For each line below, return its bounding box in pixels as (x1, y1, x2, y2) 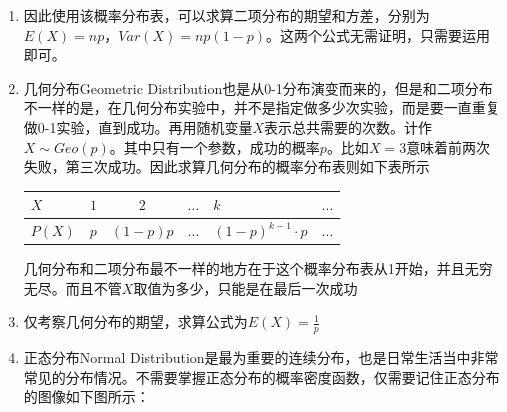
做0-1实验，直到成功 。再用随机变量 (23, 116, 253, 137)
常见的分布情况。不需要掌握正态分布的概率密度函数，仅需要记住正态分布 (23, 366, 500, 387)
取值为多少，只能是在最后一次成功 (133, 277, 358, 298)
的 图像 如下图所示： (23, 386, 150, 407)
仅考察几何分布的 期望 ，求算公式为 (23, 311, 248, 332)
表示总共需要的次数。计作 (264, 116, 433, 137)
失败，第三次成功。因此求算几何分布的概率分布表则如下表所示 (23, 156, 430, 177)
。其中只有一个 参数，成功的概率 (109, 136, 320, 157)
